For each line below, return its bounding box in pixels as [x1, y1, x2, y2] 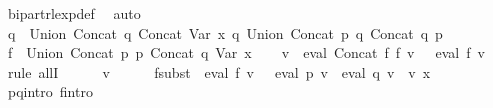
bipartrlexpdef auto [7, 3, 141, 23]
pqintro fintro [7, 81, 93, 102]
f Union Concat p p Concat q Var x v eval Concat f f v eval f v [7, 42, 485, 63]
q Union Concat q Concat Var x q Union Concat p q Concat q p [7, 22, 443, 43]
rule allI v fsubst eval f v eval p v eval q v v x [7, 61, 431, 82]
